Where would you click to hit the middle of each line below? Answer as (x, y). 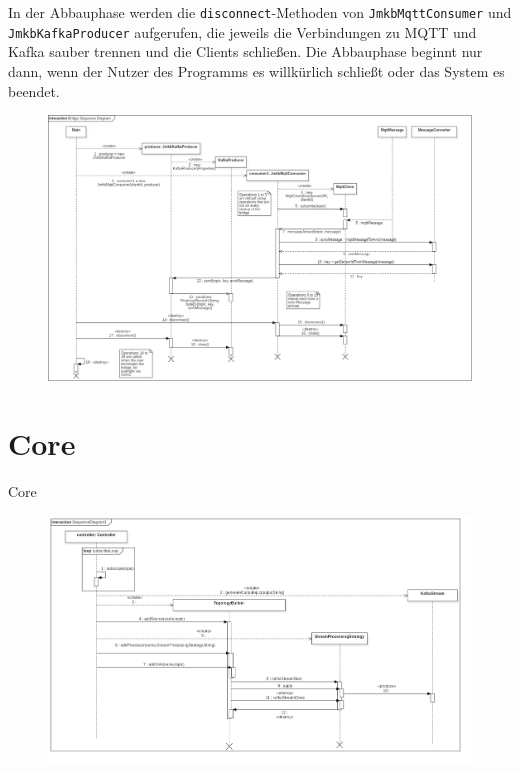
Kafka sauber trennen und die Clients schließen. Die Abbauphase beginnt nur (245, 51)
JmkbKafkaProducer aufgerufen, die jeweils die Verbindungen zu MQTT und (242, 31)
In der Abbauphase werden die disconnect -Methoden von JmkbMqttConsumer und (260, 12)
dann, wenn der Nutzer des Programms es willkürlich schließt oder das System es (256, 70)
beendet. (34, 90)
